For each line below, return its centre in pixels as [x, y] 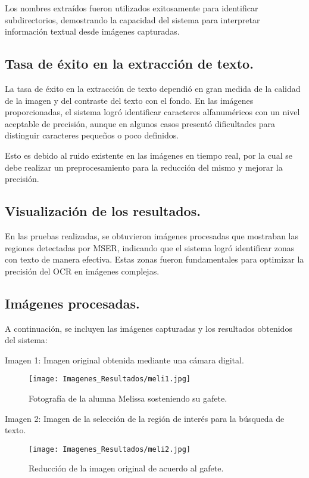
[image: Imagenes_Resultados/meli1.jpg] [110, 379]
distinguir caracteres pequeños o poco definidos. [92, 135]
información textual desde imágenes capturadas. [92, 31]
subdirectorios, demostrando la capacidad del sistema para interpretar [132, 19]
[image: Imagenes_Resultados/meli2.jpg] [110, 449]
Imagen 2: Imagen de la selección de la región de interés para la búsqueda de [145, 418]
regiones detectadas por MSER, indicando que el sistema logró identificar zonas [150, 247]
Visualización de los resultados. [103, 211]
